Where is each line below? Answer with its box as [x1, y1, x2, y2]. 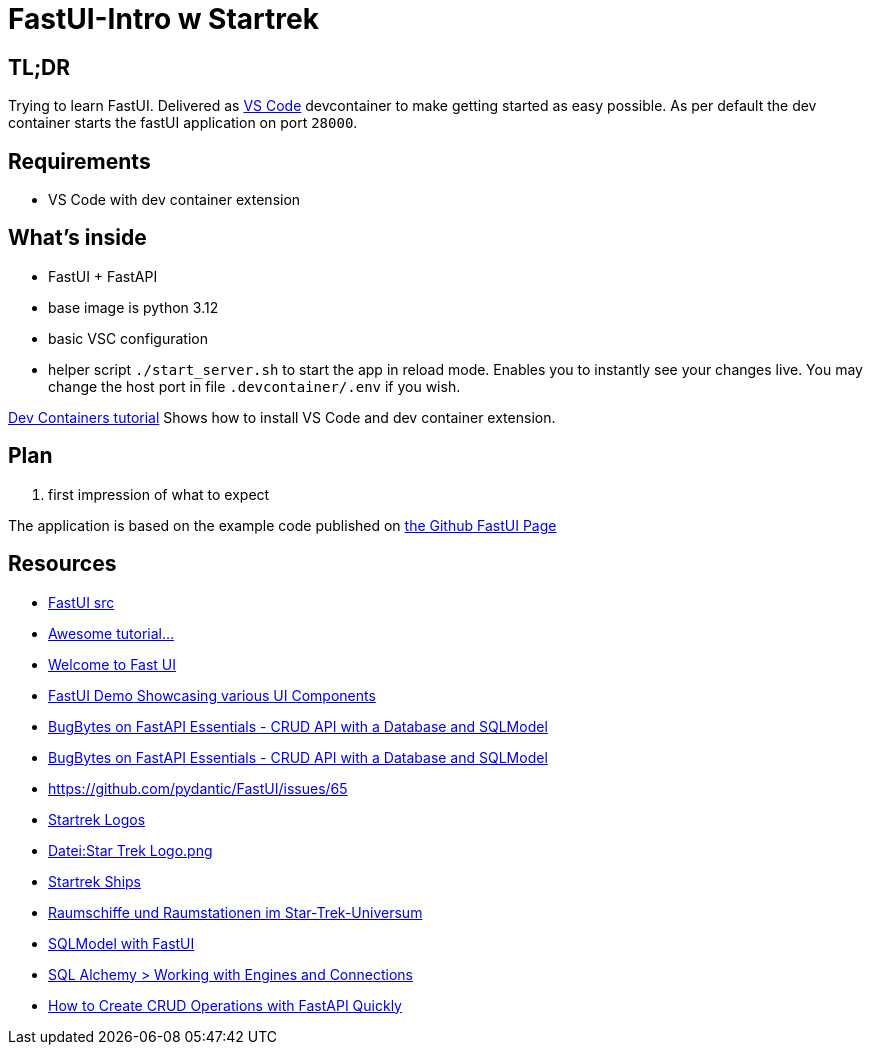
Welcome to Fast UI [48, 655, 177, 673]
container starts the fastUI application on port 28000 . [8, 114, 358, 132]
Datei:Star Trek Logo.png [48, 841, 213, 859]
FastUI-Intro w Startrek [8, 2, 319, 36]
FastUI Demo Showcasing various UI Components [48, 686, 376, 704]
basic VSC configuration [48, 329, 208, 347]
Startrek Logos [48, 810, 146, 828]
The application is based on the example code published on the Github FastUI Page [8, 516, 557, 534]
